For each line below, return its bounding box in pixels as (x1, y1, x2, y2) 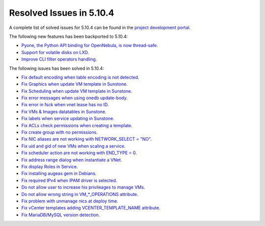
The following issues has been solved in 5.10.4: (9, 65, 104, 71)
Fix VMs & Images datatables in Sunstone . (21, 109, 106, 114)
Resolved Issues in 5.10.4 (9, 7, 115, 18)
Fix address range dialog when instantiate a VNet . (21, 157, 122, 163)
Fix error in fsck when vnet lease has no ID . (21, 102, 109, 108)
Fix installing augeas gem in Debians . (21, 170, 97, 176)
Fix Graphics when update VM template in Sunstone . (21, 81, 128, 87)
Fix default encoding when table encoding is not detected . (21, 74, 139, 80)
